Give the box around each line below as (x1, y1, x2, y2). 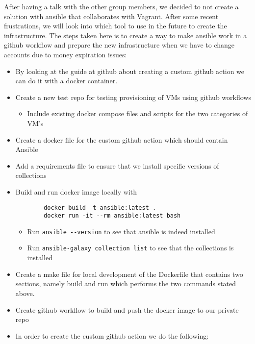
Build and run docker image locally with (15, 186, 137, 197)
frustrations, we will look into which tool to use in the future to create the (4, 21, 227, 31)
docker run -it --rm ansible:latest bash (44, 212, 181, 220)
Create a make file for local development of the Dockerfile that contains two (15, 269, 243, 279)
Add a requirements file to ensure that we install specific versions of (15, 160, 219, 171)
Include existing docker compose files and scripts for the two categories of (27, 108, 248, 119)
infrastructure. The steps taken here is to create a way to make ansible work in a (4, 30, 247, 40)
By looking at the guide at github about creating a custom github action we (15, 66, 245, 76)
